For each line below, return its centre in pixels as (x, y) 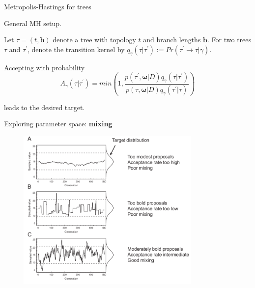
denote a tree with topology (94, 40)
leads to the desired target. (44, 107)
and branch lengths (172, 40)
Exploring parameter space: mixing (58, 124)
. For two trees (229, 40)
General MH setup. (33, 23)
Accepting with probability (44, 67)
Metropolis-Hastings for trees (48, 6)
